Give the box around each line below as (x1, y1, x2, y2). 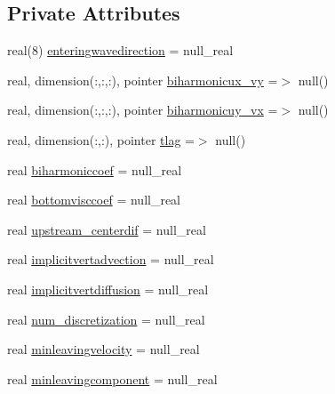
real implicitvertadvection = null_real (7, 250, 214, 269)
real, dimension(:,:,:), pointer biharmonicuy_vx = (7, 101, 278, 119)
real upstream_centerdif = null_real (7, 220, 206, 238)
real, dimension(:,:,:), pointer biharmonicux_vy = (7, 70, 278, 89)
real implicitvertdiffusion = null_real (7, 279, 209, 298)
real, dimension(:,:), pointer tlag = (7, 130, 195, 149)
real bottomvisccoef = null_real (7, 190, 181, 209)
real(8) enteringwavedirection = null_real (7, 41, 234, 60)
